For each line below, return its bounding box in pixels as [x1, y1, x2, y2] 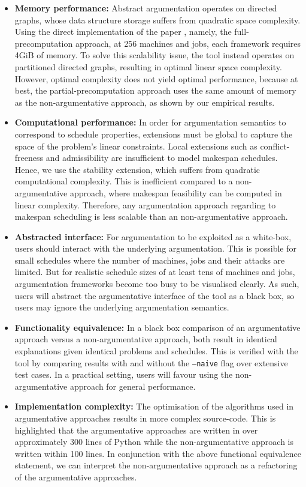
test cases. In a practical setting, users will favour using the [14, 368, 233, 381]
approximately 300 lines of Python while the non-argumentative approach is [14, 435, 294, 448]
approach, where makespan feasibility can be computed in [70, 186, 282, 199]
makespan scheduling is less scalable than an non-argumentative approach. [14, 210, 288, 223]
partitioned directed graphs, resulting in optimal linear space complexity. [14, 60, 282, 73]
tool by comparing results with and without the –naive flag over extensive [14, 356, 288, 369]
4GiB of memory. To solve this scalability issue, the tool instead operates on [14, 49, 295, 61]
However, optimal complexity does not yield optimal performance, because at [14, 72, 298, 85]
